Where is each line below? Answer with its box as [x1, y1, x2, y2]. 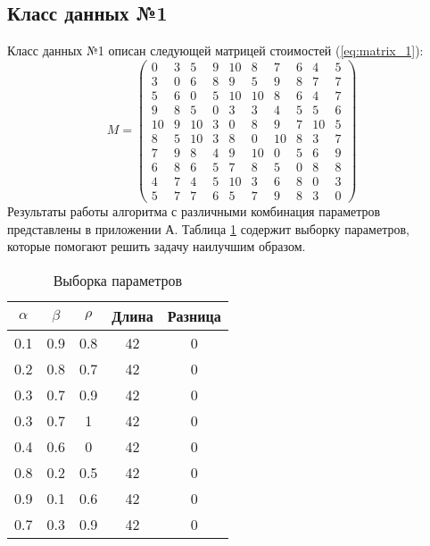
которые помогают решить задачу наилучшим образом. [7, 237, 306, 256]
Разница [167, 305, 221, 326]
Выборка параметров [53, 269, 182, 290]
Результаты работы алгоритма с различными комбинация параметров [7, 202, 381, 221]
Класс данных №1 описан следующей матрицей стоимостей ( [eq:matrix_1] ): [7, 41, 424, 60]
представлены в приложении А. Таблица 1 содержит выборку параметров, [7, 219, 409, 238]
